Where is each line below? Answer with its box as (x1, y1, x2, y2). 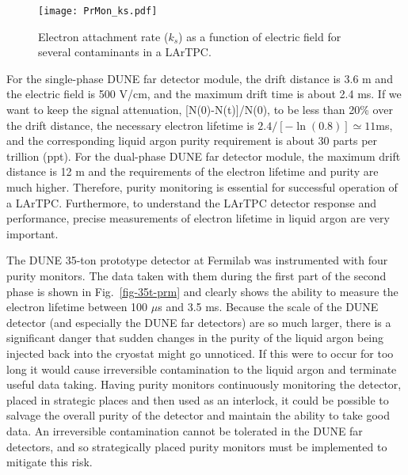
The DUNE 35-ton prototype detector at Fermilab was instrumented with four (6, 252, 388, 268)
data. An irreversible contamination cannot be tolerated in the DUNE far (6, 422, 363, 439)
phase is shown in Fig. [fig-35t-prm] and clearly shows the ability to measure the (6, 283, 398, 299)
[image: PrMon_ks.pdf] (38, 6, 158, 17)
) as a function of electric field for (178, 28, 341, 44)
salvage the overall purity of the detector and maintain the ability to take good (6, 407, 390, 424)
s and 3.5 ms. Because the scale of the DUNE (158, 298, 379, 315)
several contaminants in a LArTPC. (38, 44, 212, 60)
